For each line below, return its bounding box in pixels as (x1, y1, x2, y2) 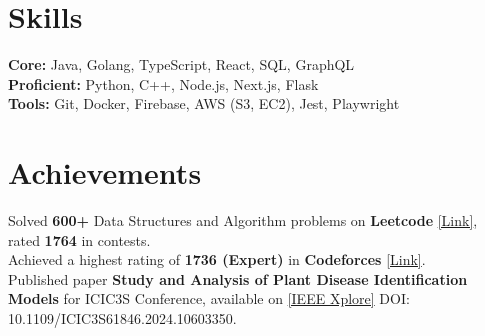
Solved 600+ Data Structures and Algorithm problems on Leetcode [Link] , (8, 210, 478, 231)
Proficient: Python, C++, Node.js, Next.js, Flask (8, 73, 319, 94)
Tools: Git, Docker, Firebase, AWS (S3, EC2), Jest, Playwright (8, 93, 400, 114)
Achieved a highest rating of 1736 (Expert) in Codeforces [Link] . (8, 249, 426, 270)
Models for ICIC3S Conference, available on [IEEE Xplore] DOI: (8, 288, 410, 309)
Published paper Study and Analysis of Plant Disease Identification (8, 268, 468, 289)
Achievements (8, 152, 202, 193)
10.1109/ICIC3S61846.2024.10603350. (8, 308, 237, 328)
